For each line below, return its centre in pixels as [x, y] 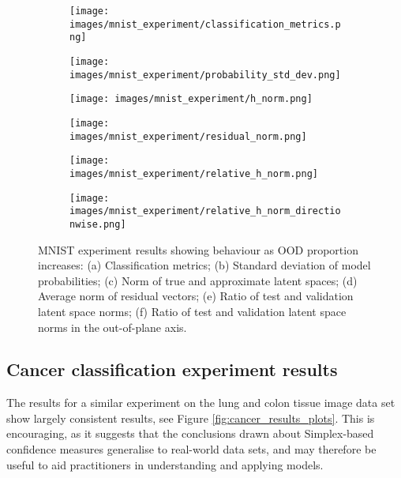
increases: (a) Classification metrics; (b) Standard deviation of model [204, 265]
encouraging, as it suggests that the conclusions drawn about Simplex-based [190, 433]
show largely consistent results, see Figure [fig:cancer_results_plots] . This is [191, 418]
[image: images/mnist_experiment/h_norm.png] [191, 99]
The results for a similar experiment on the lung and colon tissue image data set [201, 403]
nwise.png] [98, 224]
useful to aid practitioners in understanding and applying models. [165, 464]
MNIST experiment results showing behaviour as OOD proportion [198, 249]
